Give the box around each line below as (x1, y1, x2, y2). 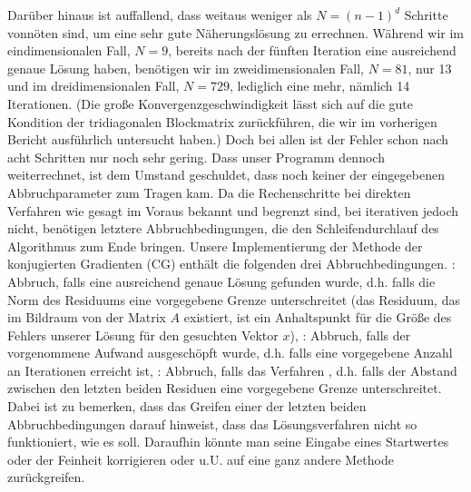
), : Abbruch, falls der (289, 325, 411, 344)
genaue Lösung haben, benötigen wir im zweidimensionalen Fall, (7, 58, 364, 77)
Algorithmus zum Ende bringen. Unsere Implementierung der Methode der (7, 236, 423, 255)
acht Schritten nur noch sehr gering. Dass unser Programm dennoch (7, 147, 385, 166)
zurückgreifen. (7, 467, 85, 487)
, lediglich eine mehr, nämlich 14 (229, 76, 410, 95)
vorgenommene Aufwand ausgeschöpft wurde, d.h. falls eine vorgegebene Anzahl (7, 343, 453, 362)
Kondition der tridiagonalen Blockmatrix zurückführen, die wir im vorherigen (7, 112, 437, 131)
